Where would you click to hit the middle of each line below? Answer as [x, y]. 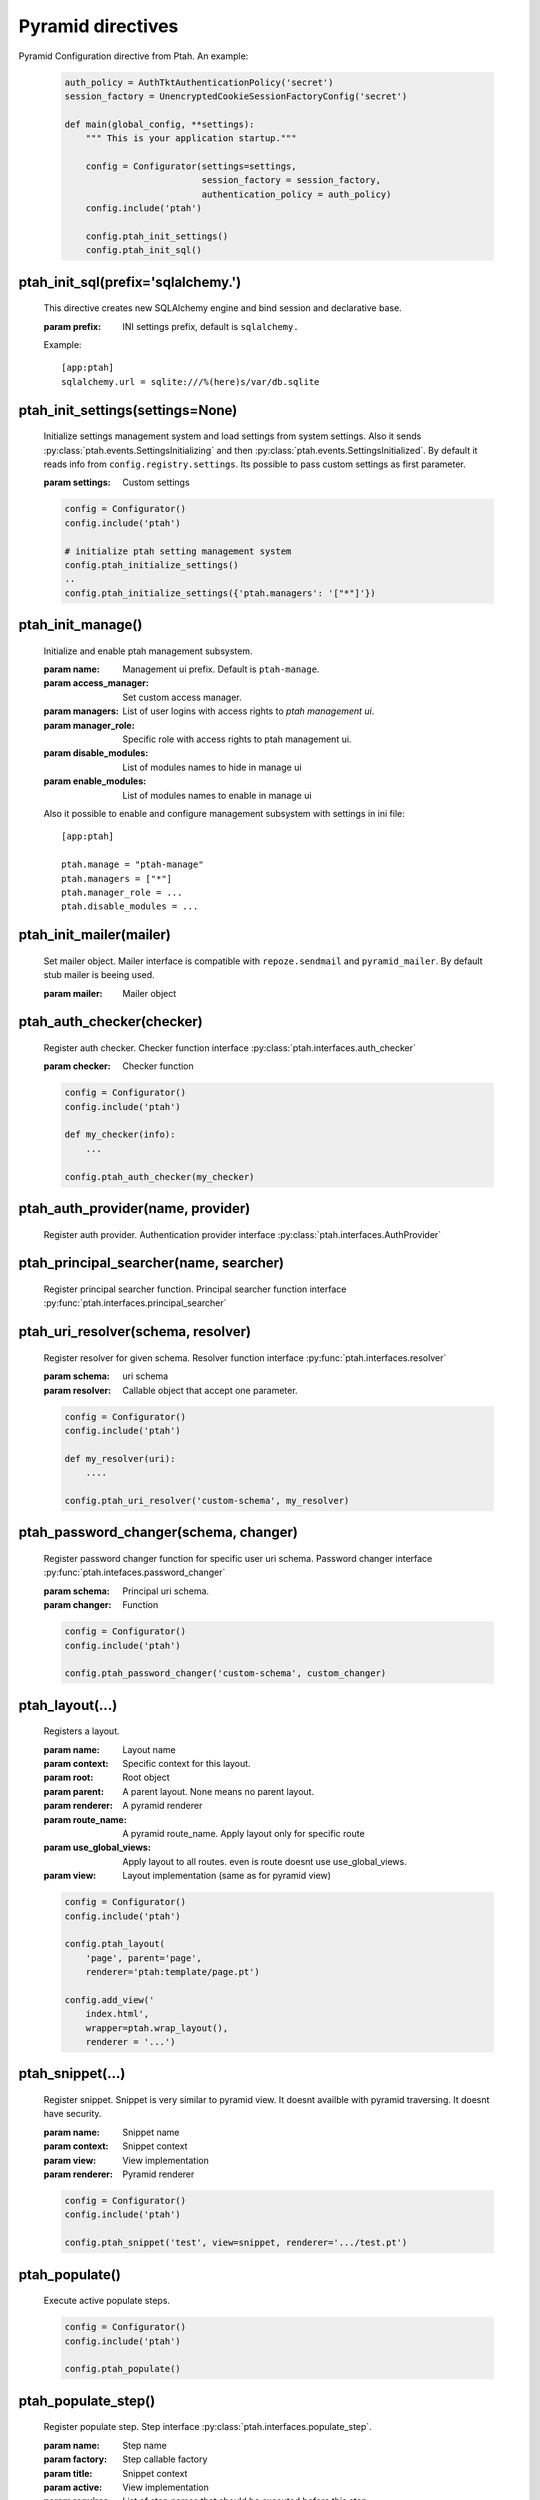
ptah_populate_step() [87, 2400]
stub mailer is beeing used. [99, 975]
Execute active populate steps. [106, 2301]
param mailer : [73, 993]
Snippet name [151, 2132]
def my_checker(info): [120, 1134]
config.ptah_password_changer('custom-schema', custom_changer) [225, 1673]
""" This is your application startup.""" [191, 138]
